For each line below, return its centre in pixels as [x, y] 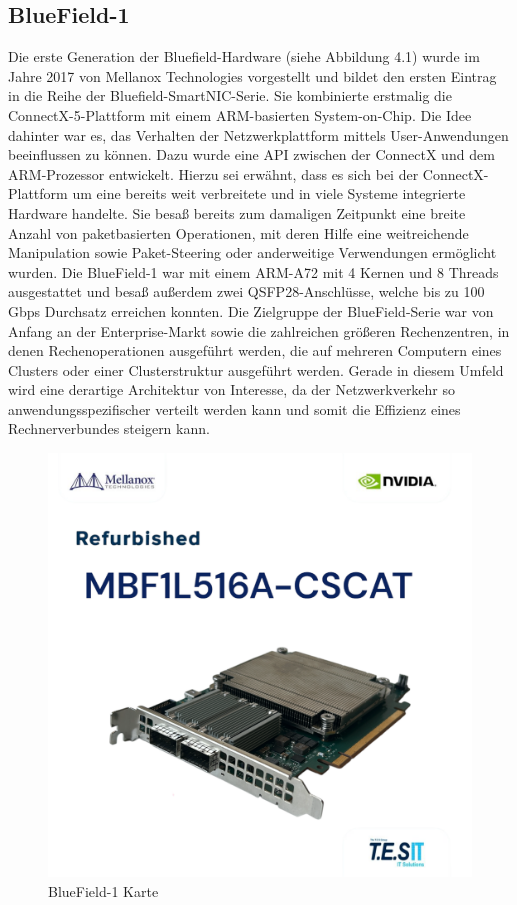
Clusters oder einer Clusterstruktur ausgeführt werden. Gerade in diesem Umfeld [256, 369]
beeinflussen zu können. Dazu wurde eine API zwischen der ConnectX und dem [251, 154]
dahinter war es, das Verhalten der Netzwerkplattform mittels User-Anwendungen [258, 134]
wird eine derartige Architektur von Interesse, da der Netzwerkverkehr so [232, 389]
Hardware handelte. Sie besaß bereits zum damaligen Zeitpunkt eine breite [237, 212]
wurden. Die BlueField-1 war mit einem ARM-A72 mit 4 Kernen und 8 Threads [253, 271]
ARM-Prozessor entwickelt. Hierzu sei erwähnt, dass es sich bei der [213, 173]
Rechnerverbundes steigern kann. [109, 428]
